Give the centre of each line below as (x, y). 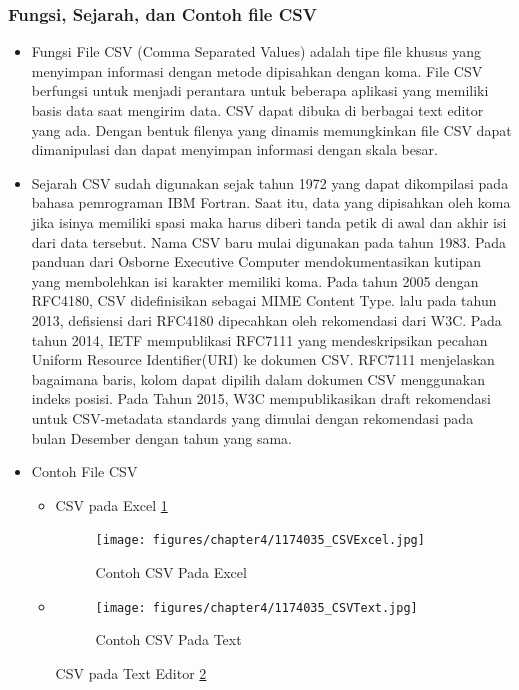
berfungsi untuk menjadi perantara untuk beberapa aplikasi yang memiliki (260, 90)
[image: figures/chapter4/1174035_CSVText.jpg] (256, 607)
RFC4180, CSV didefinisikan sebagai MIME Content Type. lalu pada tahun (264, 300)
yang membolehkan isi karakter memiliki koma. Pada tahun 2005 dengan (255, 280)
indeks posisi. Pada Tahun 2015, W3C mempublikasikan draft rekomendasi (261, 398)
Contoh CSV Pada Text (168, 639)
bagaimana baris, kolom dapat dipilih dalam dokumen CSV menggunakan (258, 378)
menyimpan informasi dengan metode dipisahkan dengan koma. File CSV (257, 70)
